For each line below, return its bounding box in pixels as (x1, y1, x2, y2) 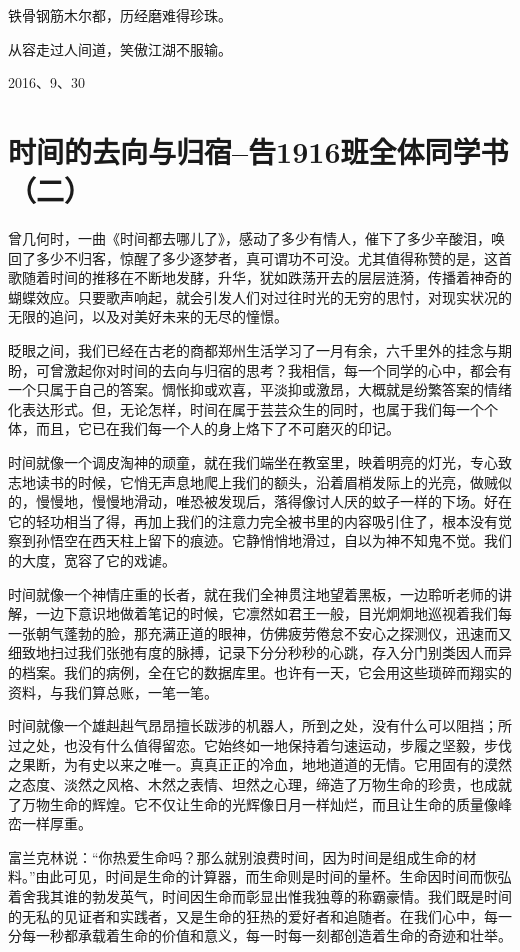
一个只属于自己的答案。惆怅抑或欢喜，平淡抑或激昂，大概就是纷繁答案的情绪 (8, 379, 512, 400)
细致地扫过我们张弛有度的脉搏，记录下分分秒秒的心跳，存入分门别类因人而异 (8, 642, 512, 663)
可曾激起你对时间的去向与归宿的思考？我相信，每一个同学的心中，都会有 (35, 359, 512, 380)
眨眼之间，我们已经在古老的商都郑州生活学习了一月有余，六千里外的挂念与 (8, 340, 498, 361)
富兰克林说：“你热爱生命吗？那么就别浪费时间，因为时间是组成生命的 (8, 846, 463, 867)
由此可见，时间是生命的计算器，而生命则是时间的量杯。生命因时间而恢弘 (35, 866, 512, 887)
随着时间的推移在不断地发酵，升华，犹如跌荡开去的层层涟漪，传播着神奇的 (21, 267, 512, 288)
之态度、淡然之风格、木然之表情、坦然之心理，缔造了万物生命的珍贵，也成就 (8, 773, 512, 794)
